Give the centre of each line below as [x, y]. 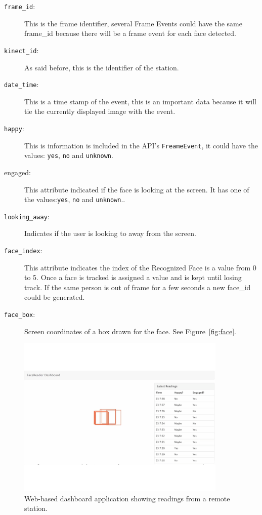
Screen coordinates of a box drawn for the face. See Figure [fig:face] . [130, 331]
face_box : [20, 314]
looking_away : [27, 216]
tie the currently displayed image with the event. [100, 111]
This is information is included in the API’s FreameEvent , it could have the [141, 145]
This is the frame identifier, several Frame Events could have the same [133, 23]
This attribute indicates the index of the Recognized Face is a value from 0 [140, 267]
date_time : [21, 84]
